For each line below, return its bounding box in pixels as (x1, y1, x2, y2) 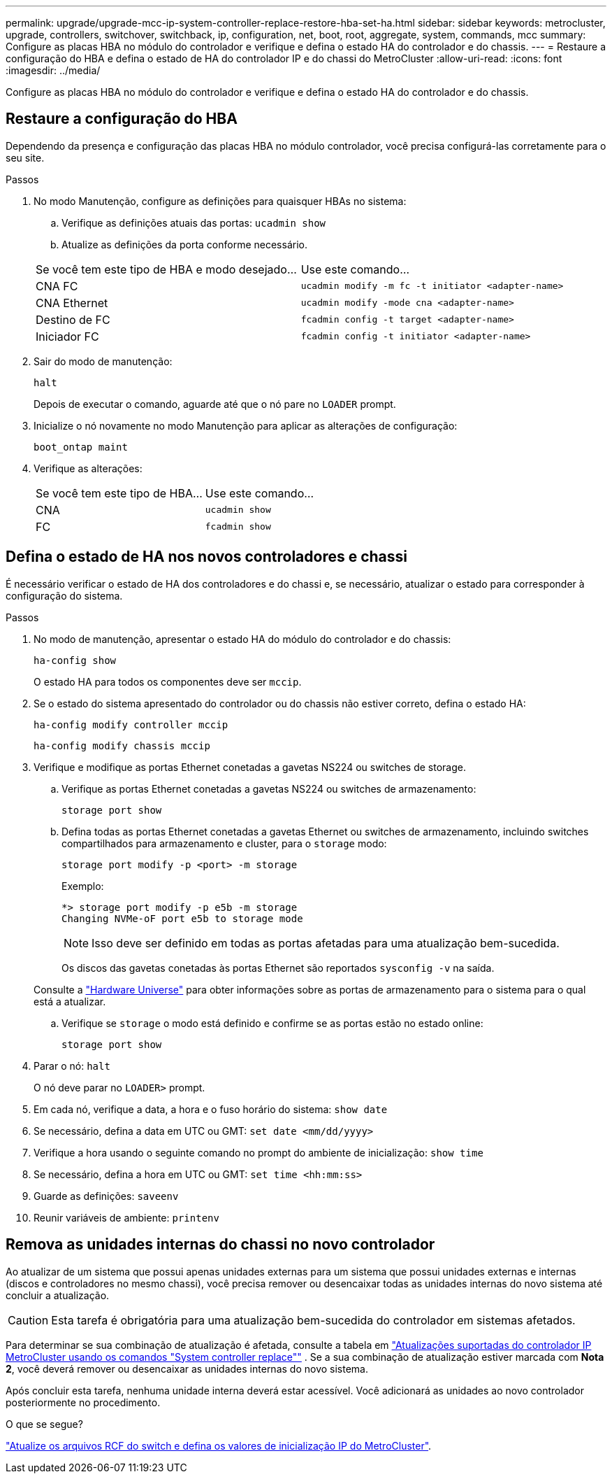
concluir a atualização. (6, 1289, 110, 1301)
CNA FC (36, 278, 78, 293)
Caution (8, 1312, 49, 1327)
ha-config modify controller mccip (34, 719, 228, 730)
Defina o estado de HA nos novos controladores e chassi (6, 548, 407, 566)
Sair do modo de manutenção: (34, 355, 173, 367)
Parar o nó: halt (34, 1059, 110, 1072)
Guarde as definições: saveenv (34, 1189, 179, 1202)
